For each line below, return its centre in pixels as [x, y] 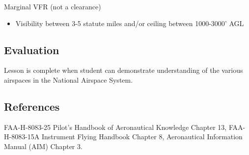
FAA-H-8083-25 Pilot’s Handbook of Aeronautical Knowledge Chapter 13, [115, 127]
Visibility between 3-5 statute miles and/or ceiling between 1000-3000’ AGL [130, 23]
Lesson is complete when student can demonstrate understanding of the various [124, 70]
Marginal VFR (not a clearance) [53, 6]
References [32, 106]
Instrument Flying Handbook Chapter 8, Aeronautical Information [142, 137]
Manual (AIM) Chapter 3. [43, 146]
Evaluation [32, 49]
